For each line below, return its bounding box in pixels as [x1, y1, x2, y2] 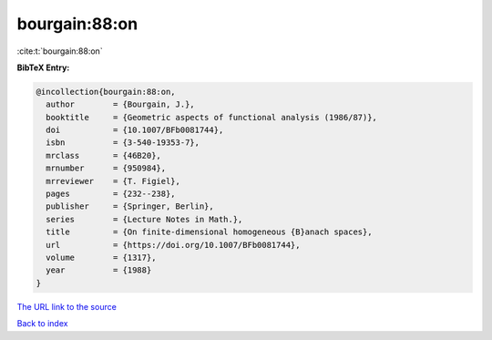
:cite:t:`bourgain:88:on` [16, 46, 104, 57]
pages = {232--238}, [46, 189, 177, 200]
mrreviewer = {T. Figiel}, [46, 176, 181, 186]
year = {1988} [46, 265, 152, 275]
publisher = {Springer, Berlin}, [46, 201, 214, 211]
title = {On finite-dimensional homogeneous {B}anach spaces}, [46, 227, 373, 237]
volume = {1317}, [46, 252, 157, 263]
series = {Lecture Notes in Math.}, [46, 214, 243, 224]
